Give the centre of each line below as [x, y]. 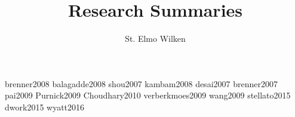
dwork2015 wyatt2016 [45, 107]
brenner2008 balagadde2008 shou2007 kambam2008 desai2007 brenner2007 [141, 83]
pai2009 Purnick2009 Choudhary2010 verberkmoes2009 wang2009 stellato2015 [148, 95]
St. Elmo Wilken [155, 39]
